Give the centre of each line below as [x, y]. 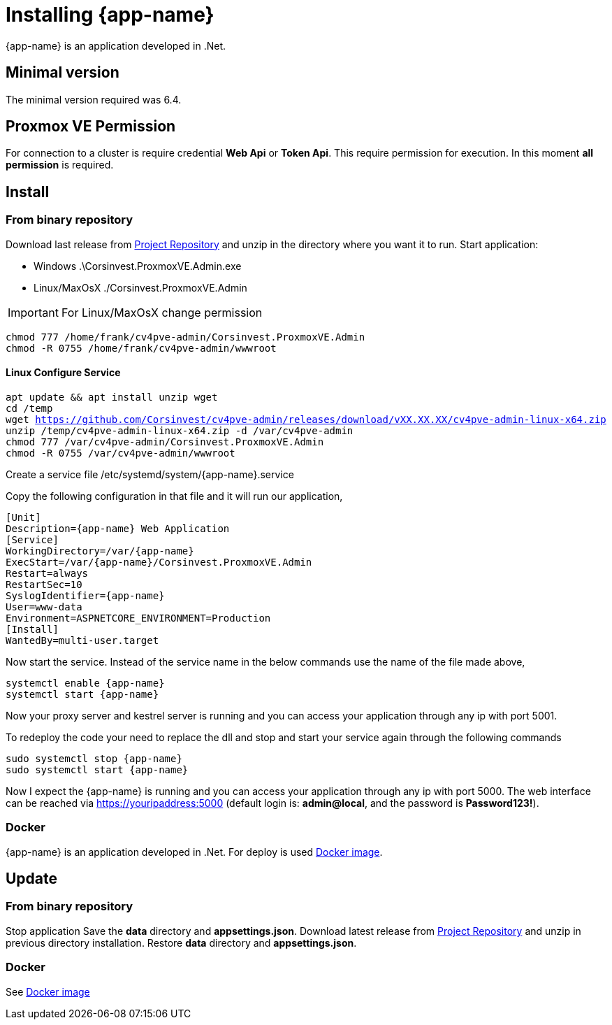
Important [33, 312]
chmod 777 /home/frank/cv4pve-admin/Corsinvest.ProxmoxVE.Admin [185, 337]
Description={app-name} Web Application [118, 528]
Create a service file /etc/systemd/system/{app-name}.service [150, 474]
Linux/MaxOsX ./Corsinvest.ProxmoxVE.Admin [140, 287]
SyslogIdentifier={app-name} [85, 595]
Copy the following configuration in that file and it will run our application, [174, 496]
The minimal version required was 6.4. [94, 99]
